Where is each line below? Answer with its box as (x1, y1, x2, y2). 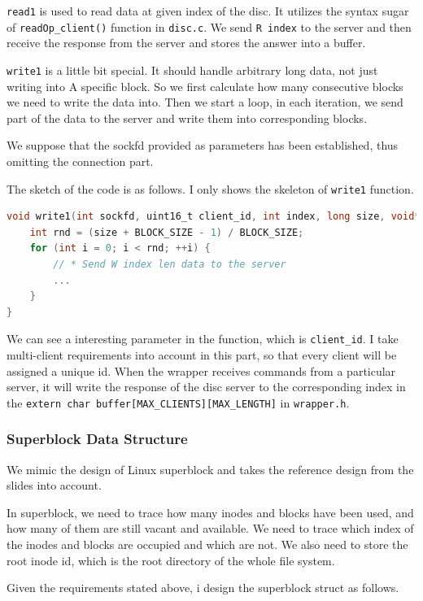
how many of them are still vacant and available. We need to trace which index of (7, 520, 414, 537)
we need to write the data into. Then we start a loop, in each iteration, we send (7, 94, 403, 111)
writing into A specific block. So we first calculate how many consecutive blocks (7, 77, 403, 94)
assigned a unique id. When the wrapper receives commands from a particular (7, 362, 396, 379)
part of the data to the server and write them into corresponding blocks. (7, 109, 368, 126)
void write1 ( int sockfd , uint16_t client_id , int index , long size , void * (7, 211, 421, 223)
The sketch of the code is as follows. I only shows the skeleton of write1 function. (7, 180, 414, 197)
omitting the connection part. (7, 152, 154, 169)
